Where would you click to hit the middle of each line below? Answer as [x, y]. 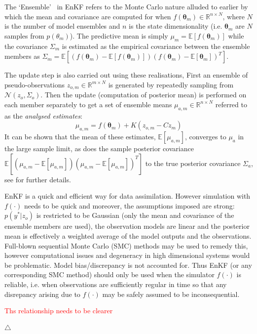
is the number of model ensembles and [62, 26]
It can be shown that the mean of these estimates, [80, 136]
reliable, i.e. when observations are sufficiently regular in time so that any [116, 284]
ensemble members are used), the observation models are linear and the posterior [127, 226]
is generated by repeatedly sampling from [171, 84]
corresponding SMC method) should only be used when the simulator [110, 274]
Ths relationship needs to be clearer [59, 311]
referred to [231, 104]
